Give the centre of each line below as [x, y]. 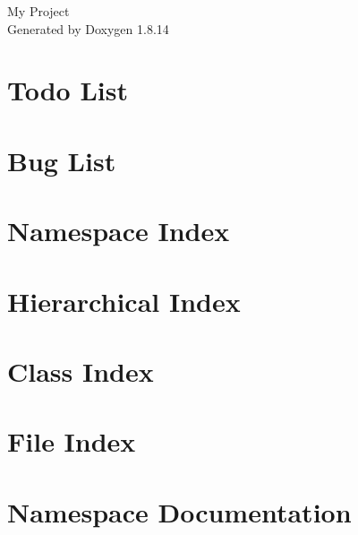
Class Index [81, 371]
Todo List [68, 90]
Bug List [62, 160]
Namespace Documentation [179, 511]
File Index [72, 441]
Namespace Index [119, 231]
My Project [38, 11]
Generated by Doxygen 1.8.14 [88, 28]
